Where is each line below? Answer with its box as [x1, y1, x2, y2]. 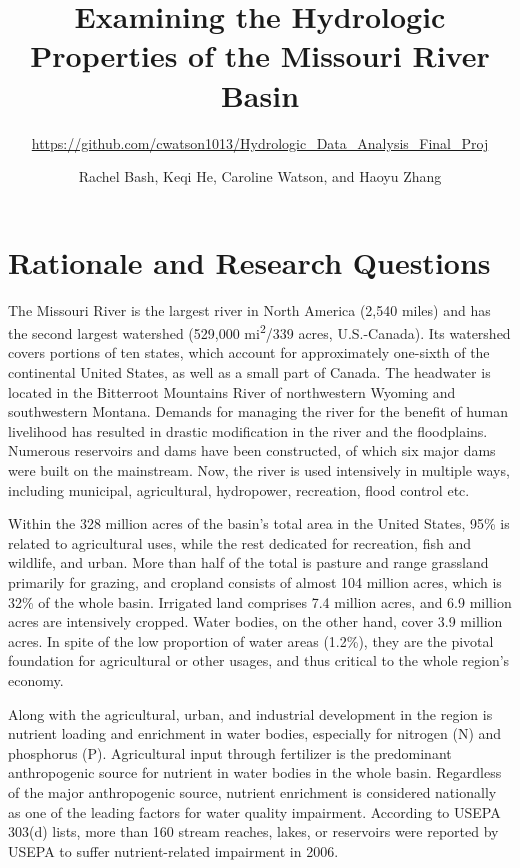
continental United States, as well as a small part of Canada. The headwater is [8, 362, 491, 383]
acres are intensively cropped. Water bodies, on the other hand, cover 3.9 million [8, 611, 503, 632]
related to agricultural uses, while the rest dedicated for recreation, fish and [8, 532, 471, 553]
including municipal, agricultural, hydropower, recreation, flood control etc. [8, 479, 470, 500]
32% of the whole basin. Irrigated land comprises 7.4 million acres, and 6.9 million [8, 591, 512, 612]
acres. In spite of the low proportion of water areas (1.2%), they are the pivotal [8, 630, 494, 651]
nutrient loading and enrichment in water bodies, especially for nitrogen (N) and [8, 723, 502, 744]
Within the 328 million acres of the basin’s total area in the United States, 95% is [8, 513, 510, 534]
